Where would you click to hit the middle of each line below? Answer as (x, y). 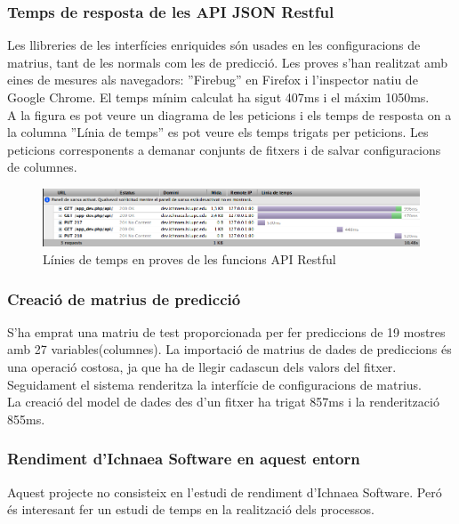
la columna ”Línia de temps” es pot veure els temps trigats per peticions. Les (218, 132)
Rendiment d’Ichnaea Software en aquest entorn (184, 459)
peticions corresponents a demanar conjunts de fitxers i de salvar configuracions (224, 149)
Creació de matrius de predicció (124, 298)
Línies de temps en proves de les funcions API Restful (189, 259)
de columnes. (42, 167)
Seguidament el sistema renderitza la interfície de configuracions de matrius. (214, 384)
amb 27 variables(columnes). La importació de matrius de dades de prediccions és (229, 349)
